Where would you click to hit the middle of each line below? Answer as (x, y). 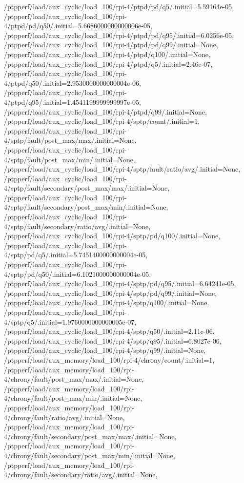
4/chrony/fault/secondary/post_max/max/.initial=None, (90, 436)
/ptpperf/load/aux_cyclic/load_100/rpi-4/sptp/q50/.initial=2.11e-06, (109, 331)
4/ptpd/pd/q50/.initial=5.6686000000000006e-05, (78, 26)
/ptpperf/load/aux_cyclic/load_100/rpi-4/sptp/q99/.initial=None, (105, 350)
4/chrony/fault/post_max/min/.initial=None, (73, 398)
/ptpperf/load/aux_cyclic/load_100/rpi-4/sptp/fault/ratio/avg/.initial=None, (122, 169)
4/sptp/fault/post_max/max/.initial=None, (70, 140)
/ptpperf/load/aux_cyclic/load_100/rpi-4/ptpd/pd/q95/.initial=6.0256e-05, (119, 35)
